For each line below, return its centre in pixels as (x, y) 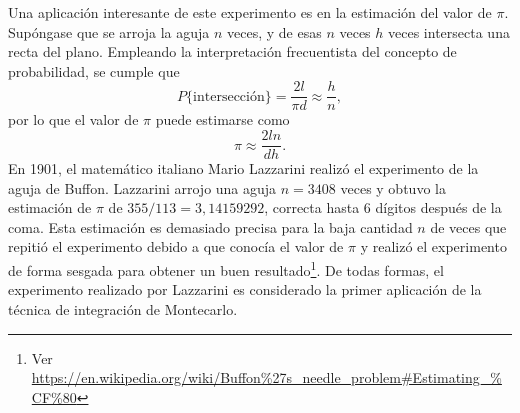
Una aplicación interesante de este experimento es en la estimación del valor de (250, 12)
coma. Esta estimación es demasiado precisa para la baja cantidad (210, 226)
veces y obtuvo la (393, 187)
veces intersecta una (449, 31)
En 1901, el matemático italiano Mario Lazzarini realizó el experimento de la (243, 168)
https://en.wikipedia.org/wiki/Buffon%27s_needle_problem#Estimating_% (266, 377)
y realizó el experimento (433, 246)
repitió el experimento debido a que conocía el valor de (176, 246)
